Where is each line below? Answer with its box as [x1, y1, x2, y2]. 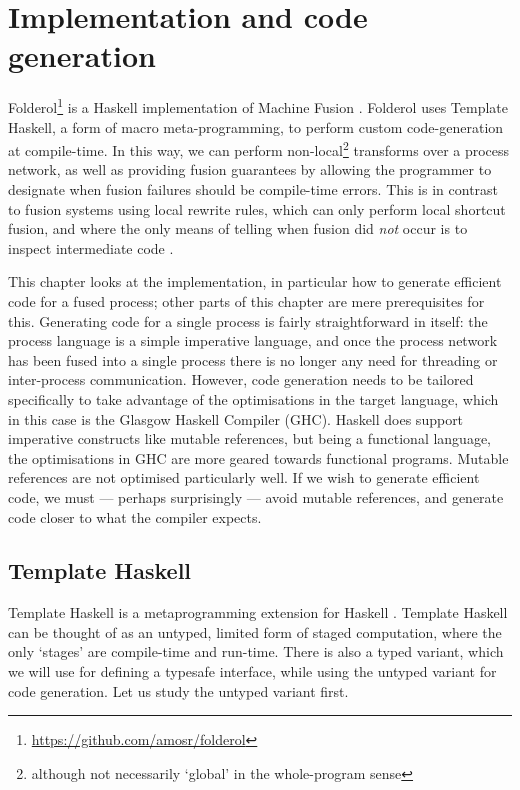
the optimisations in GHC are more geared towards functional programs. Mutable [8, 447, 509, 468]
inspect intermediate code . [8, 237, 174, 258]
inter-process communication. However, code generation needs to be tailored [8, 369, 474, 390]
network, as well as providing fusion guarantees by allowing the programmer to [8, 159, 492, 180]
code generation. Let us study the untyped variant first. [8, 680, 349, 701]
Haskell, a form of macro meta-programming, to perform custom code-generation [8, 116, 504, 137]
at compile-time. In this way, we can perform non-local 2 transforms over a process [8, 137, 510, 160]
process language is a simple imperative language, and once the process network [8, 330, 498, 351]
